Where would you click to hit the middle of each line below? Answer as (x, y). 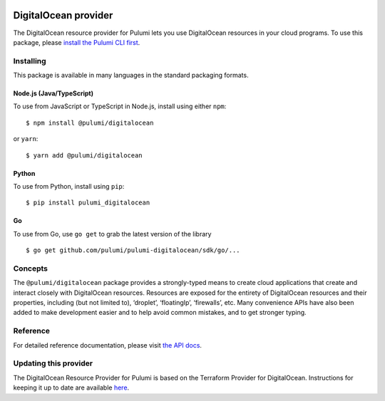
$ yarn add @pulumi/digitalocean (84, 155)
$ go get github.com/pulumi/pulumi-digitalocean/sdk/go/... (133, 250)
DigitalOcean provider (63, 15)
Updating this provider (53, 363)
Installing (30, 61)
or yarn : (26, 139)
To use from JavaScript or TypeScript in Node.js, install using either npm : (120, 106)
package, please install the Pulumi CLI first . (77, 42)
